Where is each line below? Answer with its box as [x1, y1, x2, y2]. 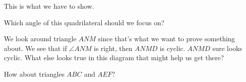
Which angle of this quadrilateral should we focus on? [4, 17, 165, 27]
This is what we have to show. [4, 1, 94, 11]
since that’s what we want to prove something [98, 33, 235, 44]
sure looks [212, 43, 243, 53]
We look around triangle [4, 33, 76, 44]
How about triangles [4, 68, 65, 79]
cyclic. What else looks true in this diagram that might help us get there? [4, 52, 224, 63]
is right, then [94, 43, 132, 53]
